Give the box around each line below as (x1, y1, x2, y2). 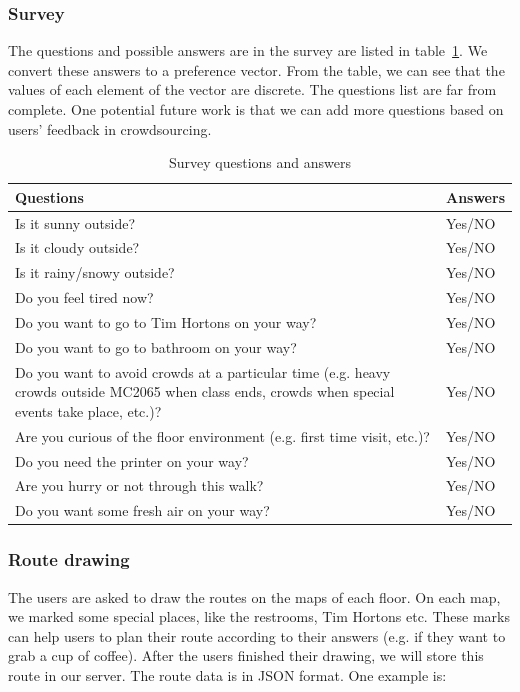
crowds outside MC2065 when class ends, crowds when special (15, 381, 395, 402)
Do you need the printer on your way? (15, 450, 249, 471)
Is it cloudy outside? (15, 237, 140, 258)
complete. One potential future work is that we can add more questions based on (8, 99, 504, 119)
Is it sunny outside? (15, 212, 136, 233)
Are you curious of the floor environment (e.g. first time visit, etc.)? (15, 425, 430, 446)
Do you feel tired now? (15, 287, 154, 308)
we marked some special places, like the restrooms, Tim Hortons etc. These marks (8, 606, 510, 627)
